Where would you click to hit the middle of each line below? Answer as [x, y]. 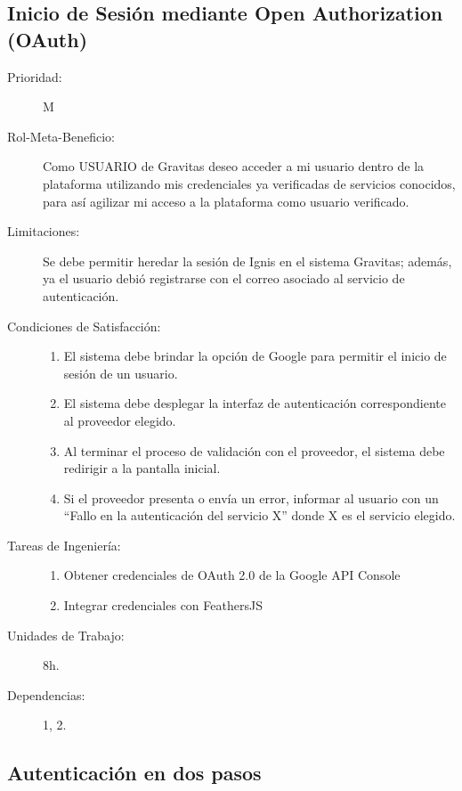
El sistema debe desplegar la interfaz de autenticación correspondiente [255, 403]
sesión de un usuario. [121, 373]
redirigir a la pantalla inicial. [142, 468]
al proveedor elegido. [120, 420]
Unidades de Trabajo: [66, 635]
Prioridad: [35, 76]
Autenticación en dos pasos [134, 773]
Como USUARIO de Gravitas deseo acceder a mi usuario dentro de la [234, 166]
